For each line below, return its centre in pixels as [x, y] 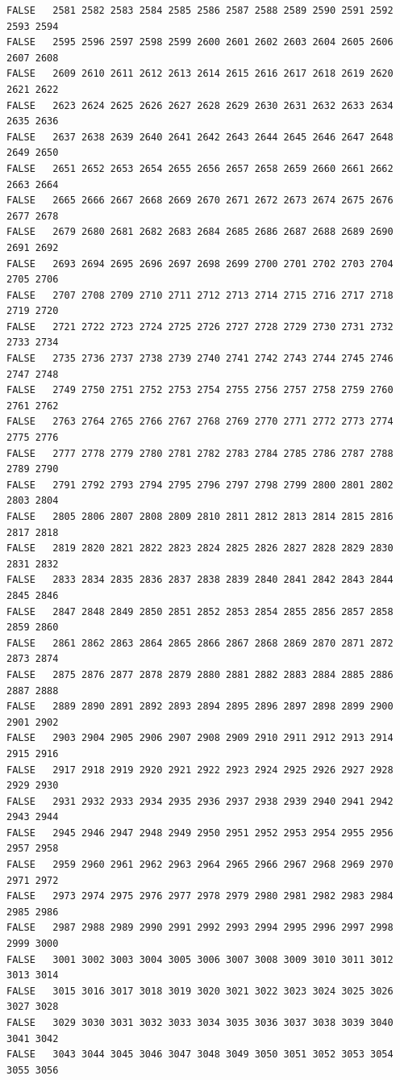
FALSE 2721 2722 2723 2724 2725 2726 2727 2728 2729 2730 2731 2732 [200, 327]
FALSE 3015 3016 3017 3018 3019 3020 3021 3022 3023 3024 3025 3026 [200, 991]
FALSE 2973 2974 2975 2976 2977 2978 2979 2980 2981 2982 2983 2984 [200, 896]
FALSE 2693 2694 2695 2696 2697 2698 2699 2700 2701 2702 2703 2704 [200, 264]
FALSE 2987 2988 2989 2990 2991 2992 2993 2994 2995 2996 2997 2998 [200, 928]
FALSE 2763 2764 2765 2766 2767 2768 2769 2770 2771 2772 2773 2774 [200, 422]
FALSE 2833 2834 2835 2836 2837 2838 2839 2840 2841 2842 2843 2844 [200, 580]
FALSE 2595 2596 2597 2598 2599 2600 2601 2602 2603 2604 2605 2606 [200, 42]
